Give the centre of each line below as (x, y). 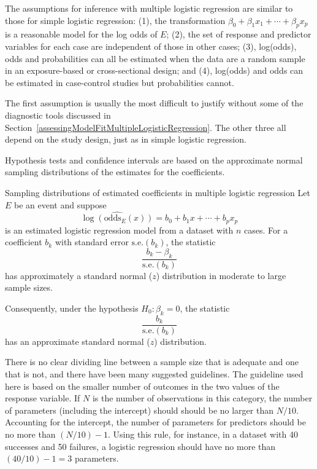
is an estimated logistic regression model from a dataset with (119, 230)
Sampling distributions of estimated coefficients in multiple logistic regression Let (158, 192)
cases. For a (266, 230)
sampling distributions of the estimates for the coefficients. (115, 172)
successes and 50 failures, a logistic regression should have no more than (140, 446)
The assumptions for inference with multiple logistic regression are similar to (149, 8)
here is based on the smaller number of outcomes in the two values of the (142, 386)
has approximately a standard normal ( (79, 275)
